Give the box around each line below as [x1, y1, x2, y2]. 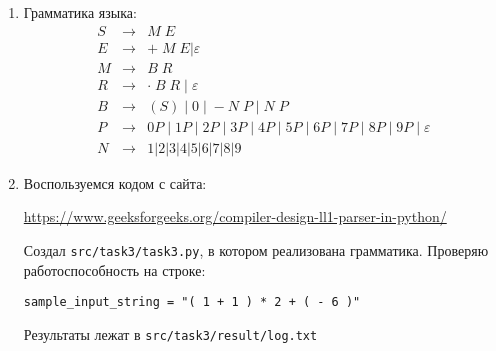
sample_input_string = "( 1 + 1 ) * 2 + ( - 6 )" [23, 295, 361, 310]
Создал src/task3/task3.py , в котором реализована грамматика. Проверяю [23, 240, 489, 260]
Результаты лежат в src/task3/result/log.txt [23, 323, 318, 344]
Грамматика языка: [23, 2, 137, 22]
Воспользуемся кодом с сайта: [23, 172, 207, 193]
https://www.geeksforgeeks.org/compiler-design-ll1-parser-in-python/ [23, 206, 447, 227]
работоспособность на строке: [23, 259, 206, 280]
